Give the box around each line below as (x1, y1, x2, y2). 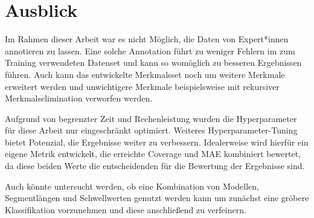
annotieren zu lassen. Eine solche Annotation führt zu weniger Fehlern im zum (5, 44, 295, 57)
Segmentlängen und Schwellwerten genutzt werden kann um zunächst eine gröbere (5, 191, 309, 204)
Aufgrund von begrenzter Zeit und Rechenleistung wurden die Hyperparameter (5, 112, 297, 124)
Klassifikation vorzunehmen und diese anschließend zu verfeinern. (5, 203, 246, 216)
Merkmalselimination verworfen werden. (5, 92, 153, 104)
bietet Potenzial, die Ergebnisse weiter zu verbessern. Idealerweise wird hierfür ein (5, 135, 309, 148)
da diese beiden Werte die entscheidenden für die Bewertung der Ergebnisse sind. (5, 159, 305, 172)
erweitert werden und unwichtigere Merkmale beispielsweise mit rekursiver (5, 80, 280, 92)
